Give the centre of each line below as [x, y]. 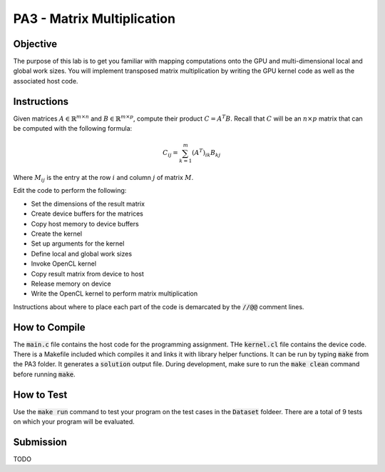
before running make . [45, 374]
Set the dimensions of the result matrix [88, 204]
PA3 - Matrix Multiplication [94, 19]
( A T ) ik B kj [206, 153]
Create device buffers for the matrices [87, 214]
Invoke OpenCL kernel [63, 263]
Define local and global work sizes [81, 253]
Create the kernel [56, 234]
